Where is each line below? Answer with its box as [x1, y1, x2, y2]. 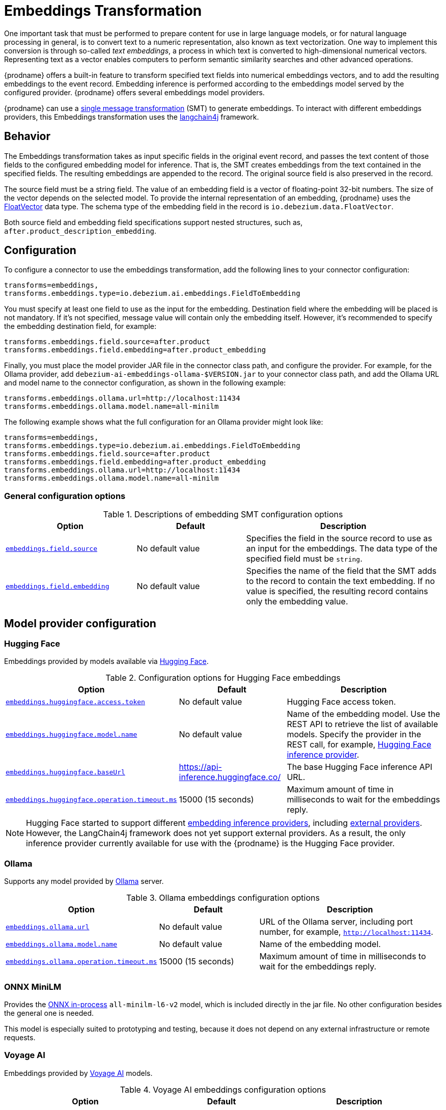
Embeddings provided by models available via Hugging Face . [4, 657, 209, 666]
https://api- [179, 762, 222, 772]
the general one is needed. [4, 1008, 94, 1017]
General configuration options [4, 490, 126, 501]
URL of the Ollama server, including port [259, 917, 413, 927]
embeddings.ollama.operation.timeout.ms [6, 957, 157, 965]
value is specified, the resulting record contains [246, 586, 428, 597]
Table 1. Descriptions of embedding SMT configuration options [103, 509, 343, 520]
